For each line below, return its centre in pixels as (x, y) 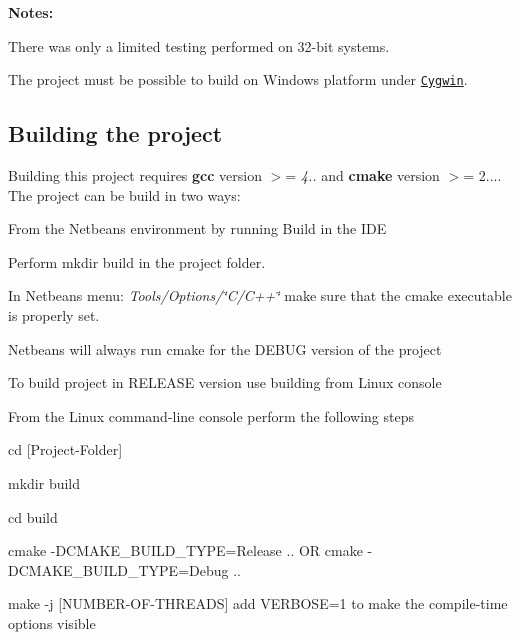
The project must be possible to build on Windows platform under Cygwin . (238, 79)
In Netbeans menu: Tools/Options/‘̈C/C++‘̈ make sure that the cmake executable (260, 295)
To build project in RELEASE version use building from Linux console (225, 382)
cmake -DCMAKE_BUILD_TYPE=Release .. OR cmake (185, 550)
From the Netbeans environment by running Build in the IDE (197, 228)
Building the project (115, 133)
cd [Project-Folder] (65, 449)
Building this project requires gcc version (135, 175)
